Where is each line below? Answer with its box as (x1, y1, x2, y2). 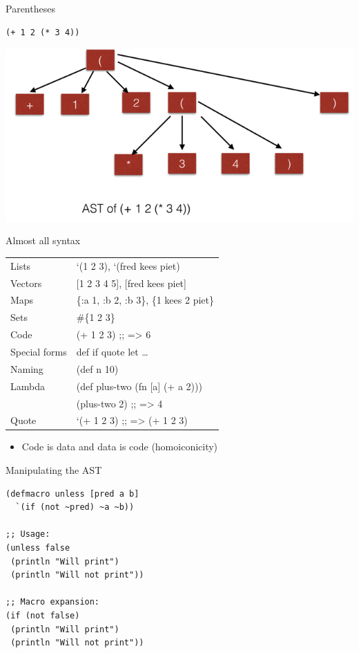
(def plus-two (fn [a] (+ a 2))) (76, 378, 202, 393)
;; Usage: (6, 529, 50, 540)
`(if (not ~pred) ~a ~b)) (15, 502, 135, 513)
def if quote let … (76, 344, 148, 359)
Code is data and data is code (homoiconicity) (21, 439, 218, 454)
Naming (10, 361, 43, 376)
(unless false (6, 543, 70, 553)
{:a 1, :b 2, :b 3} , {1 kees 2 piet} (76, 293, 214, 307)
